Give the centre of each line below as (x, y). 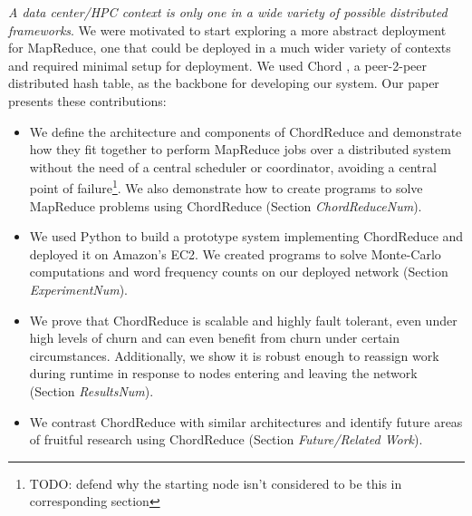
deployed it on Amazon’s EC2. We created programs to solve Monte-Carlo (235, 253)
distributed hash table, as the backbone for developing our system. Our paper (224, 83)
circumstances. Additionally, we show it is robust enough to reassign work (234, 355)
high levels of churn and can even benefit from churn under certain (215, 338)
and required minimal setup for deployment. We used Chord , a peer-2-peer (218, 65)
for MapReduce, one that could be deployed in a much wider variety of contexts (230, 48)
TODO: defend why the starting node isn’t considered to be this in (216, 483)
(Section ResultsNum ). (92, 390)
